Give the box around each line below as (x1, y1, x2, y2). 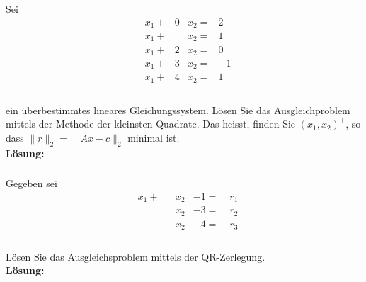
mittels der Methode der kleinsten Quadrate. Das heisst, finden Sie (6, 116, 296, 131)
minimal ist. (127, 130, 180, 145)
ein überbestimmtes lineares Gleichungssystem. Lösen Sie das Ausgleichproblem (6, 102, 350, 117)
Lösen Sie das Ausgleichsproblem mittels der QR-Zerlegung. (6, 249, 265, 264)
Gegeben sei (6, 176, 57, 191)
